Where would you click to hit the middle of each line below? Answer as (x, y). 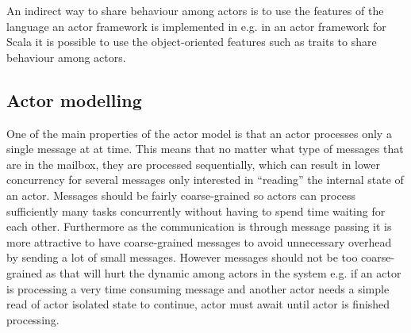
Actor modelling (74, 100)
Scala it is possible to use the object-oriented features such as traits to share (192, 42)
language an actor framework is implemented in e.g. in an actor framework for (196, 26)
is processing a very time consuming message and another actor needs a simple (198, 288)
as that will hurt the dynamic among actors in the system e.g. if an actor (223, 272)
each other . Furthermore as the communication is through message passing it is (199, 226)
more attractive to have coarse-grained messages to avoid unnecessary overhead (199, 241)
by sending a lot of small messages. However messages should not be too (182, 257)
